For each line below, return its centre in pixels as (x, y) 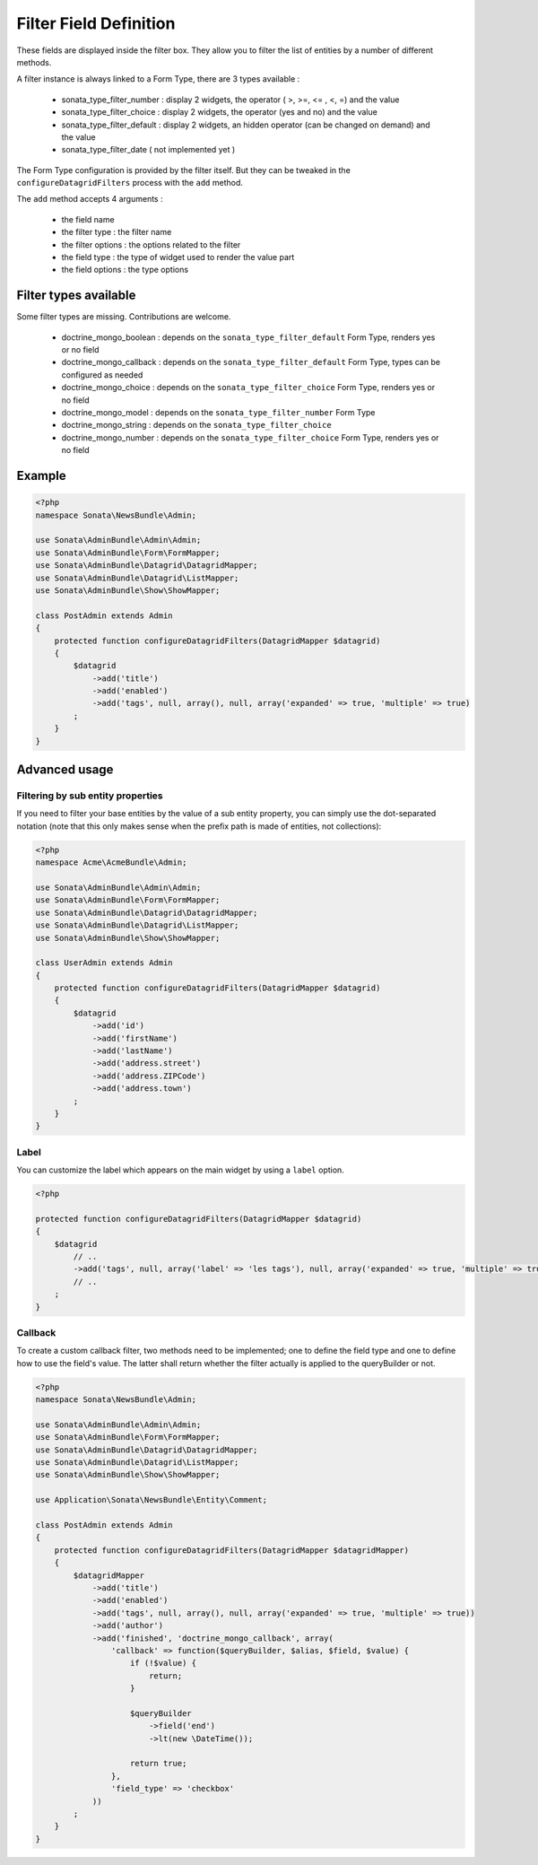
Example (41, 476)
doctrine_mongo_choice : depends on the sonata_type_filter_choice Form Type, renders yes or (248, 388)
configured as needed (102, 375)
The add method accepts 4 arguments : (90, 199)
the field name (88, 219)
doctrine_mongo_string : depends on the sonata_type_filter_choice (196, 425)
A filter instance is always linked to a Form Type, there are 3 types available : (158, 79)
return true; (159, 1764)
